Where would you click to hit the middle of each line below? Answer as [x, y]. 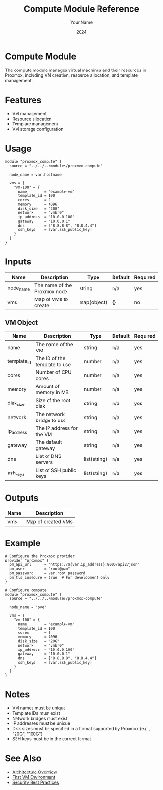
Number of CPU [54, 372]
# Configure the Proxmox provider [40, 556]
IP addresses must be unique [41, 723]
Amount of [48, 386]
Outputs [22, 498]
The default [49, 442]
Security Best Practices [35, 782]
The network [50, 414]
